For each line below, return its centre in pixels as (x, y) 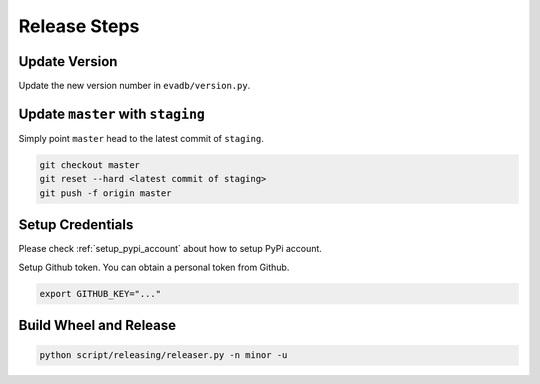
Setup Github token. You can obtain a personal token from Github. (154, 267)
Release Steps (79, 26)
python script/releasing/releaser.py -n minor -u (163, 355)
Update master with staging (111, 113)
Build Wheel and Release (97, 325)
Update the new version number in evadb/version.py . (134, 86)
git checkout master (89, 164)
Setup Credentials (76, 225)
